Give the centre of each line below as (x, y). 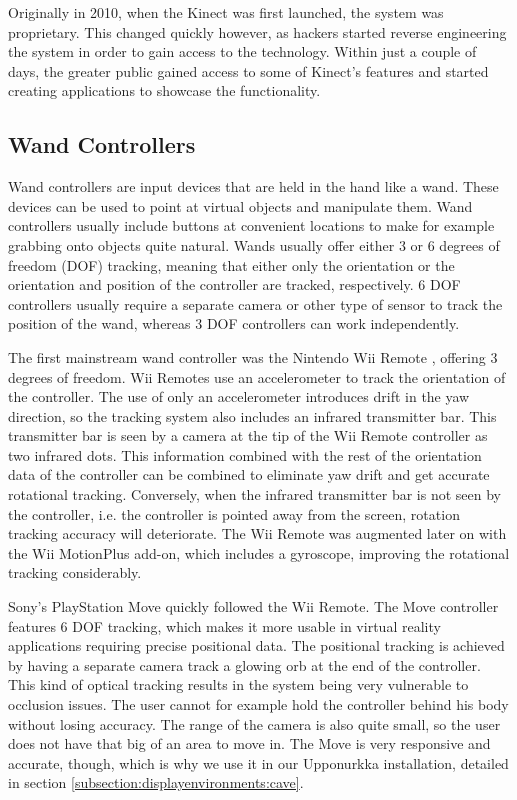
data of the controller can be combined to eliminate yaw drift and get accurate (249, 474)
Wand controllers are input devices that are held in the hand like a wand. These (253, 186)
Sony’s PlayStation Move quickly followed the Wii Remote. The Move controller (253, 606)
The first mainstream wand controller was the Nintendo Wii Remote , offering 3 (253, 356)
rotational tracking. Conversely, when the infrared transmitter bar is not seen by (254, 494)
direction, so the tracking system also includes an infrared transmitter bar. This (252, 415)
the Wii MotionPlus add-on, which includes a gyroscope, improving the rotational (259, 552)
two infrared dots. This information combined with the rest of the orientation (245, 454)
